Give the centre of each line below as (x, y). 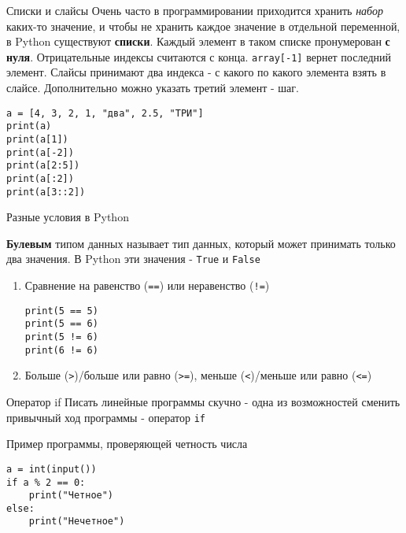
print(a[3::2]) (46, 192)
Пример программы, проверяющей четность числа (127, 444)
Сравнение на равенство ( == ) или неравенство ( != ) (147, 285)
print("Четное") (71, 496)
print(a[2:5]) (43, 166)
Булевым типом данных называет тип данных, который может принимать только (201, 243)
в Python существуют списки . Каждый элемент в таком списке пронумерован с (198, 41)
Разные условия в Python (68, 217)
